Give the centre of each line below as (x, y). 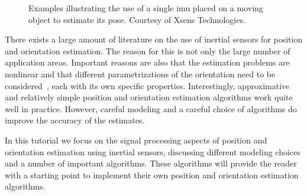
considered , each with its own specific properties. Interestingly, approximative (147, 85)
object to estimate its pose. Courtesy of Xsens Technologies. (137, 19)
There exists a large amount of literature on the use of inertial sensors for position (154, 39)
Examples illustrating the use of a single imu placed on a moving (146, 8)
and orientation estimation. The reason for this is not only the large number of (148, 50)
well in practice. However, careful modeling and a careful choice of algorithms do (151, 108)
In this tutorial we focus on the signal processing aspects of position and (136, 140)
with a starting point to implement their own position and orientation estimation (152, 174)
